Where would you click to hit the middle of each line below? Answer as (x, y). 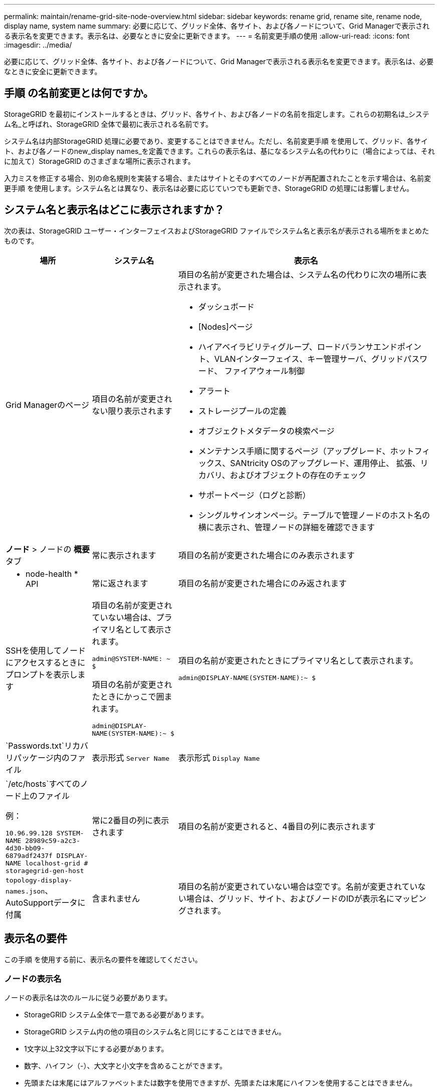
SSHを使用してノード (46, 650)
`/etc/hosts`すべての (43, 784)
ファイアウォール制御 (264, 371)
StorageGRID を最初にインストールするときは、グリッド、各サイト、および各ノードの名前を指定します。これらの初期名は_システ (217, 114)
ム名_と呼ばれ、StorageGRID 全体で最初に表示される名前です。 (108, 124)
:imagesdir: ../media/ (38, 45)
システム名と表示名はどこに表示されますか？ (114, 210)
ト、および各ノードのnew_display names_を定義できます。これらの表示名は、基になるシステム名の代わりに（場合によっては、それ (220, 151)
